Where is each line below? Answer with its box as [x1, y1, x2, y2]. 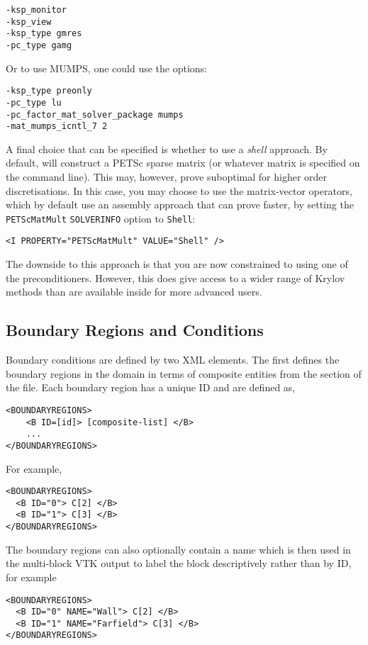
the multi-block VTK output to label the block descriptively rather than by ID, [6, 556, 352, 571]
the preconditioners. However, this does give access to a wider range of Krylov [6, 270, 345, 285]
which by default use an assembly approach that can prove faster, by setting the [6, 197, 354, 212]
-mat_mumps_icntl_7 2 [6, 121, 108, 132]
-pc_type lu [6, 97, 62, 108]
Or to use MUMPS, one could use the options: [6, 60, 207, 75]
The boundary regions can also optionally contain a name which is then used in [6, 542, 351, 556]
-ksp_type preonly [6, 86, 92, 96]
